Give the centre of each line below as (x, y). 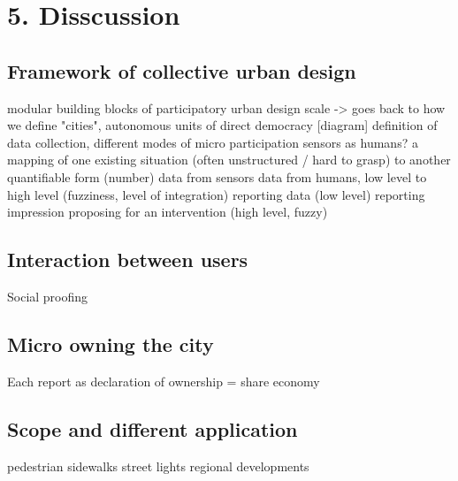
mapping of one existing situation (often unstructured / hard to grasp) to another (229, 160)
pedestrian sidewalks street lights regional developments (158, 466)
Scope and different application (153, 428)
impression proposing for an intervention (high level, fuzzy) (168, 212)
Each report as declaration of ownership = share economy (164, 381)
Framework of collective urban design (182, 70)
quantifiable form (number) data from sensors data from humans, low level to (217, 176)
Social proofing (48, 296)
